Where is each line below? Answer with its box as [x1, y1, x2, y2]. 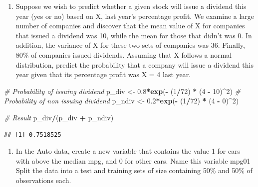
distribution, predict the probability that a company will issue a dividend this [15, 59, 254, 70]
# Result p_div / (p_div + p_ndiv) [4, 112, 114, 122]
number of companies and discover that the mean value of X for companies [15, 20, 245, 31]
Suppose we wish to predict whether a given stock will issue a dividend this [15, 1, 247, 11]
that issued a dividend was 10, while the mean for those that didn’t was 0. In [15, 30, 252, 40]
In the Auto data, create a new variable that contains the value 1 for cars [15, 146, 241, 156]
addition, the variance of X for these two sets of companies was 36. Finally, [15, 40, 245, 50]
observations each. [15, 175, 71, 185]
